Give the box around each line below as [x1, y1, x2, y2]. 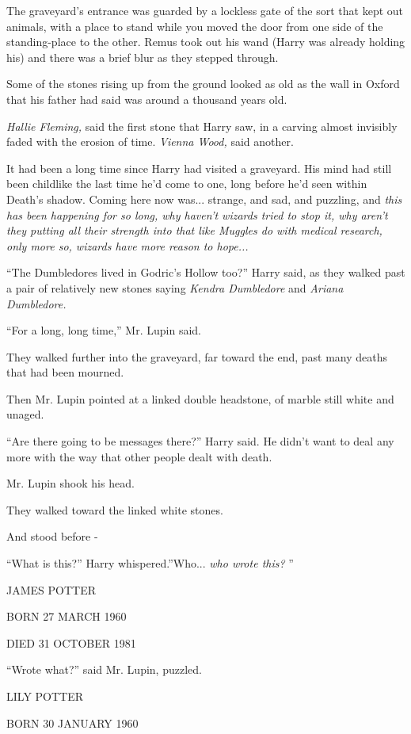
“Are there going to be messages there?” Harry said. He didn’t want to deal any [6, 433, 394, 449]
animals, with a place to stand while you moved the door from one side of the [6, 17, 383, 34]
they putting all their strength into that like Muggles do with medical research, [6, 222, 382, 239]
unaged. [6, 406, 44, 422]
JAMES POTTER [6, 581, 96, 598]
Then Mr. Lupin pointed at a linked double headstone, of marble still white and [6, 390, 394, 407]
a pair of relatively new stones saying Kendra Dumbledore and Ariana [6, 279, 344, 296]
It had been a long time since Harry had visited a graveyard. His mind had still [6, 159, 392, 176]
